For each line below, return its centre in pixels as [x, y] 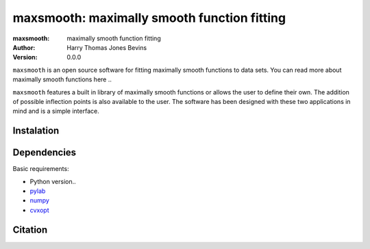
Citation [30, 230]
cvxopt [39, 210]
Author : [24, 47]
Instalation [36, 131]
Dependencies [45, 153]
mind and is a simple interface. [56, 111]
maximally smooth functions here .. [62, 79]
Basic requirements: [41, 169]
